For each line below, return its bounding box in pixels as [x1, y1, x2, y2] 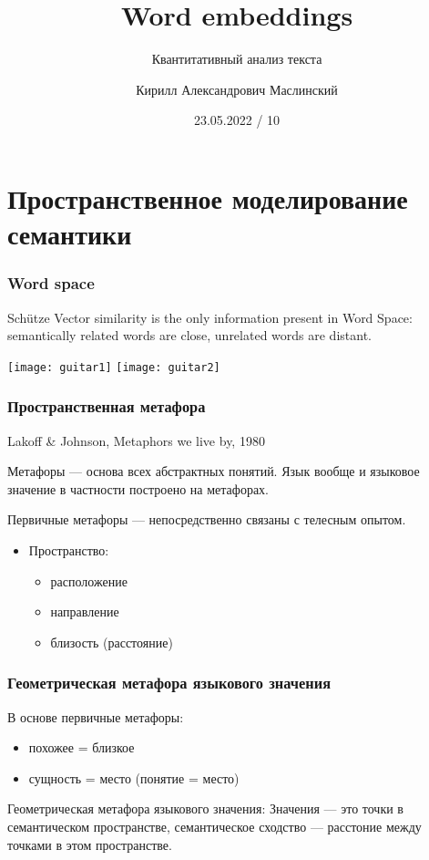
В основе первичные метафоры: [7, 707, 184, 726]
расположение [50, 571, 128, 590]
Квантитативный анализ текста [151, 49, 322, 68]
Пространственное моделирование [7, 179, 408, 216]
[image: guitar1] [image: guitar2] [7, 360, 220, 374]
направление [50, 602, 119, 621]
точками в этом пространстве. [7, 834, 172, 854]
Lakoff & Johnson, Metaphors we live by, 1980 [7, 430, 265, 450]
